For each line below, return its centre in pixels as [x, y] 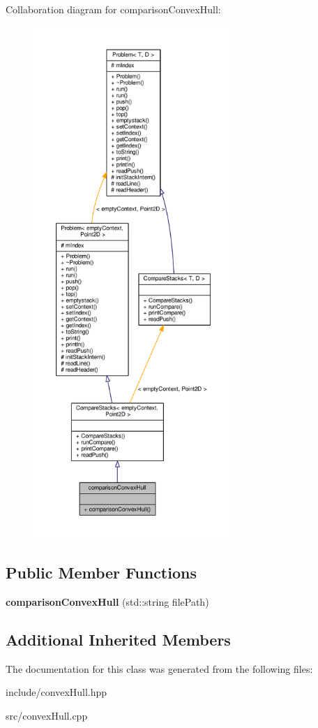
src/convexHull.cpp [47, 715]
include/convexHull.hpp [56, 692]
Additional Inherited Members [118, 639]
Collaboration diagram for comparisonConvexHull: [113, 9]
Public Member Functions [101, 572]
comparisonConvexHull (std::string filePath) [107, 601]
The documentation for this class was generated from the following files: [159, 668]
